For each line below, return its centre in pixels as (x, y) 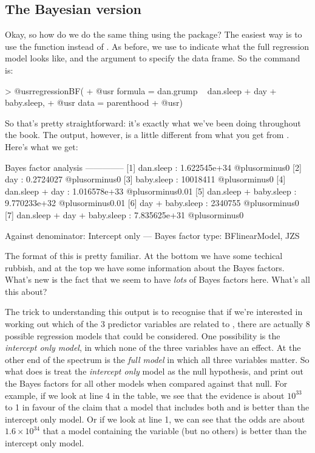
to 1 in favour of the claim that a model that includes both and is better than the (157, 407)
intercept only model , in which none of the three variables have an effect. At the (153, 348)
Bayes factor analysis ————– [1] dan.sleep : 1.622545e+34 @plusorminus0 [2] (153, 167)
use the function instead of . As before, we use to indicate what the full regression (157, 46)
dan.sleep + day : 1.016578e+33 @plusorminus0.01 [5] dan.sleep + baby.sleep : (151, 191)
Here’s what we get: (42, 146)
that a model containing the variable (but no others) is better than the (175, 431)
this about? (26, 291)
